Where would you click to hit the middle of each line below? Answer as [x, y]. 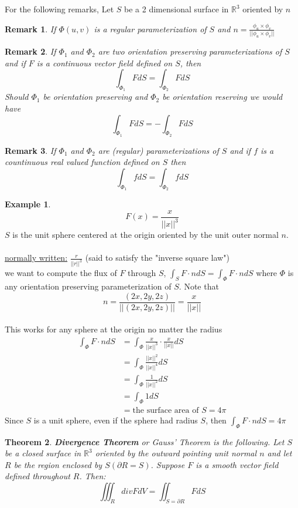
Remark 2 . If [30, 51]
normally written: [36, 258]
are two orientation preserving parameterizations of [190, 51]
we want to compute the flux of [61, 273]
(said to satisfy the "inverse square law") [157, 258]
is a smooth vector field [237, 464]
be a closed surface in [43, 453]
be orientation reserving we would [222, 97]
